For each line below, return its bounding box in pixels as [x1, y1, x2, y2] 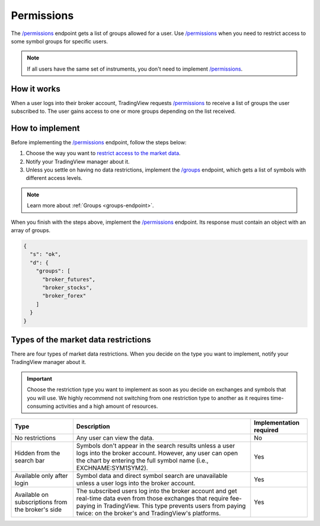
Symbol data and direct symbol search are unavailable [76, 472, 228, 480]
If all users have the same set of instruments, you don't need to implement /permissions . [27, 65, 243, 72]
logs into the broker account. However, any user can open [76, 449, 238, 457]
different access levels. [25, 175, 83, 182]
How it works [11, 84, 60, 94]
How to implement [11, 123, 80, 133]
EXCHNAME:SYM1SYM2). [76, 464, 148, 472]
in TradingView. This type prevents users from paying [97, 502, 246, 510]
